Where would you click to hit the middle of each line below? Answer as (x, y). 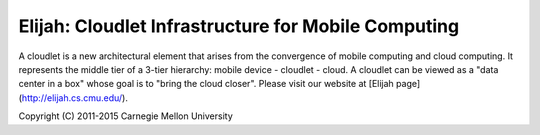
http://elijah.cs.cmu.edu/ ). (75, 97)
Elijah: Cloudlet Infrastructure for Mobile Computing (239, 26)
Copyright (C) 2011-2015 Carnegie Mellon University (126, 116)
